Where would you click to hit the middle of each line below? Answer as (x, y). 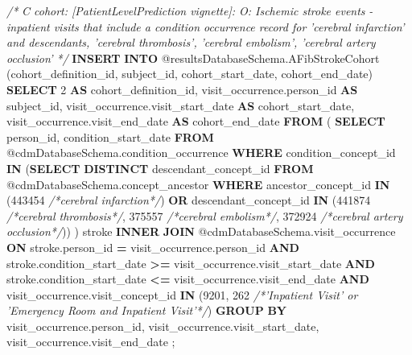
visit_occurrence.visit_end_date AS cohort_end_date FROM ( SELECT (196, 121)
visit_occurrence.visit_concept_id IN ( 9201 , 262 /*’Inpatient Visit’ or (182, 294)
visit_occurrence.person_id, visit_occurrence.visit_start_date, (163, 326)
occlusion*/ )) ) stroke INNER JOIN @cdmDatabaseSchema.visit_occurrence (201, 231)
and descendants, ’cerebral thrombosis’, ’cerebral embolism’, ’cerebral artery (191, 42)
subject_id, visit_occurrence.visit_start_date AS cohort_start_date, (181, 105)
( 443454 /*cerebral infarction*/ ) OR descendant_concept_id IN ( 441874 (189, 200)
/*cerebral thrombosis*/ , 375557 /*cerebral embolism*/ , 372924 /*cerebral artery (205, 215)
